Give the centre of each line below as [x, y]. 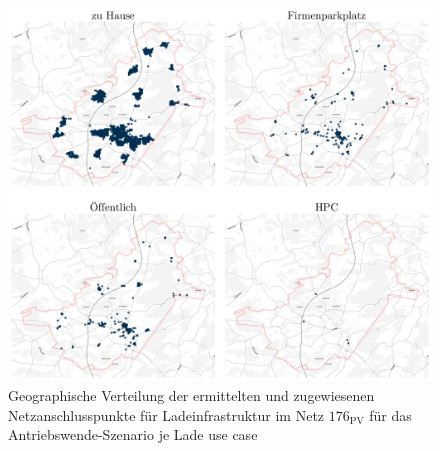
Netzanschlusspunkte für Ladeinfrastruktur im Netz [166, 414]
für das [390, 414]
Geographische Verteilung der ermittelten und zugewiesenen [191, 395]
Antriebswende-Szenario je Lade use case [133, 434]
